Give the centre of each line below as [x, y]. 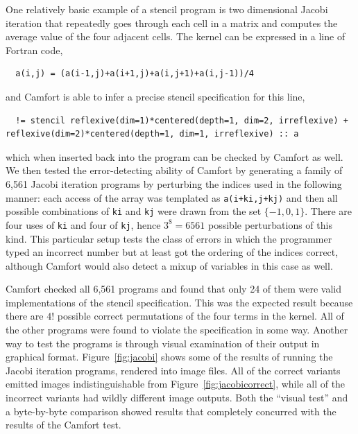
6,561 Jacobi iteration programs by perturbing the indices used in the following [174, 183]
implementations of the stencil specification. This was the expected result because [179, 302]
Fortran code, [34, 50]
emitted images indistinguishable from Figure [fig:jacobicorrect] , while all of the [176, 384]
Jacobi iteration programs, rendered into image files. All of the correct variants [173, 370]
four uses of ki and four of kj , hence [83, 224]
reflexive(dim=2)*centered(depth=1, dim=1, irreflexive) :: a [152, 134]
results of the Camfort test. [63, 425]
